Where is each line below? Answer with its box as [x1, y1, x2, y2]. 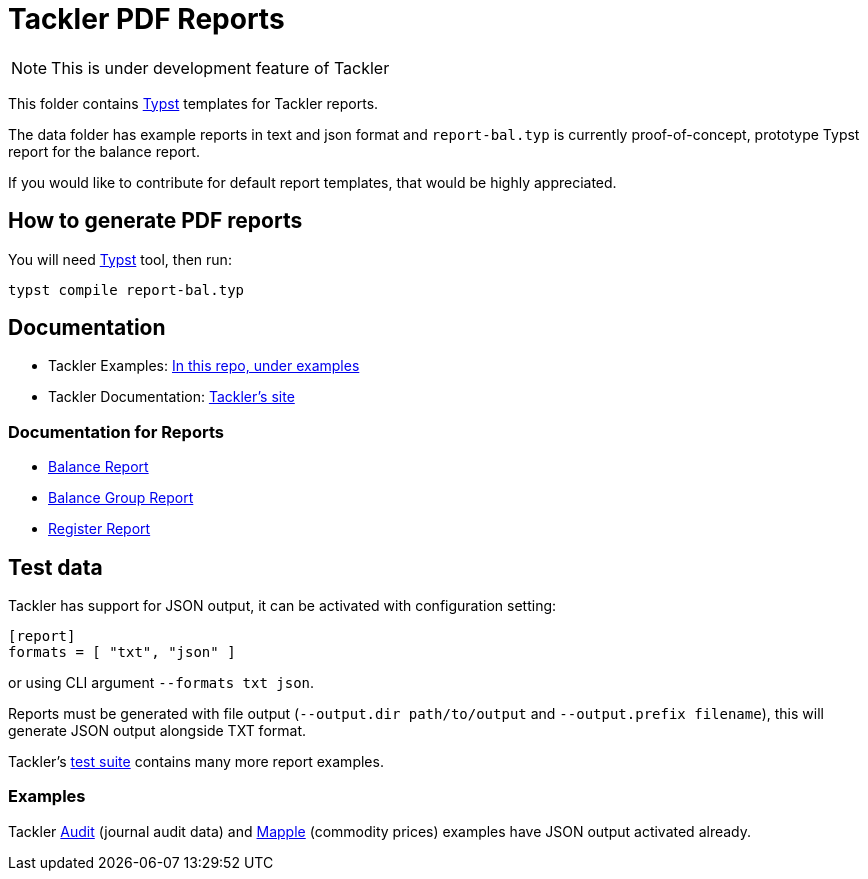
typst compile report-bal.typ [8, 281, 245, 298]
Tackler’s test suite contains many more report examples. [8, 753, 384, 771]
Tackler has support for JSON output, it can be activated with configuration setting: [8, 597, 557, 615]
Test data [8, 554, 103, 580]
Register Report [48, 520, 151, 538]
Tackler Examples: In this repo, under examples [48, 357, 360, 375]
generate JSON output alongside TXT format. [8, 722, 306, 740]
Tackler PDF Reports [8, 2, 285, 36]
